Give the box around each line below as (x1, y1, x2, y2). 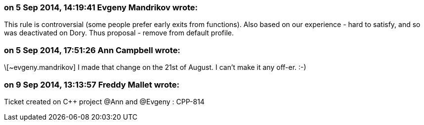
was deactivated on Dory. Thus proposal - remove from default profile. (4, 29, 234, 37)
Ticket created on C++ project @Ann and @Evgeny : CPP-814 (4, 97, 205, 106)
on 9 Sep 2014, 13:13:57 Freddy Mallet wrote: (4, 79, 179, 90)
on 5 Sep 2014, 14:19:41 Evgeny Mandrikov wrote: (4, 2, 198, 12)
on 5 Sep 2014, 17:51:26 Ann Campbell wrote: (4, 45, 180, 55)
